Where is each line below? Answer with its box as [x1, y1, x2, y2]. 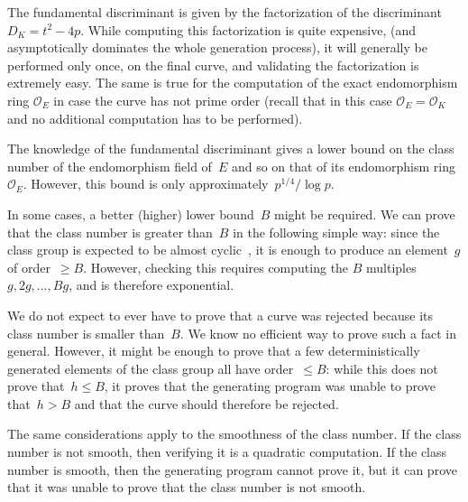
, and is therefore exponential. [69, 275, 234, 294]
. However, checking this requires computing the [83, 257, 349, 276]
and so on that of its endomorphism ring [231, 156, 455, 175]
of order [7, 257, 50, 276]
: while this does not [326, 358, 438, 377]
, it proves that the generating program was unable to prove [104, 376, 436, 395]
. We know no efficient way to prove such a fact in [179, 323, 456, 342]
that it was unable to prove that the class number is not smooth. [7, 478, 366, 497]
